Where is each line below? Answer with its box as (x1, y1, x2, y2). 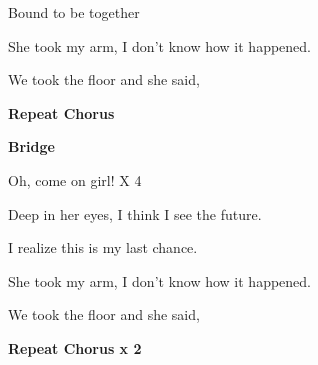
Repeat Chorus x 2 (8, 337, 142, 358)
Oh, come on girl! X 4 (8, 169, 142, 190)
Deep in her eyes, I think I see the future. (8, 203, 262, 224)
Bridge (8, 136, 55, 157)
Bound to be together (8, 2, 140, 22)
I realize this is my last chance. (8, 237, 198, 258)
